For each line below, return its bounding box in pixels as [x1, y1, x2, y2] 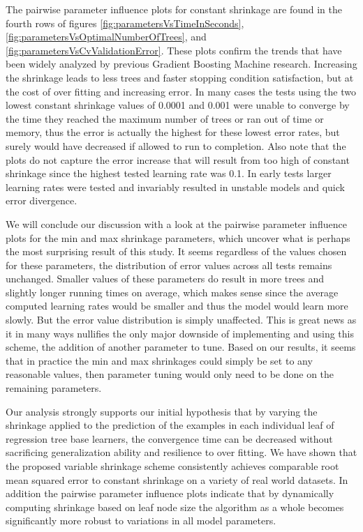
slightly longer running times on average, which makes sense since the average [6, 284, 339, 299]
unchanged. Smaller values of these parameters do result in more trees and [6, 271, 324, 286]
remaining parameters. [6, 381, 102, 395]
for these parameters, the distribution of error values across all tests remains [6, 257, 332, 272]
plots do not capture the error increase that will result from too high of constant [6, 152, 350, 167]
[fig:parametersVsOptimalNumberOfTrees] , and [6, 29, 207, 44]
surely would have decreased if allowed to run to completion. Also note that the [6, 138, 346, 153]
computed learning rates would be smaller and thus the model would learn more [6, 298, 348, 313]
